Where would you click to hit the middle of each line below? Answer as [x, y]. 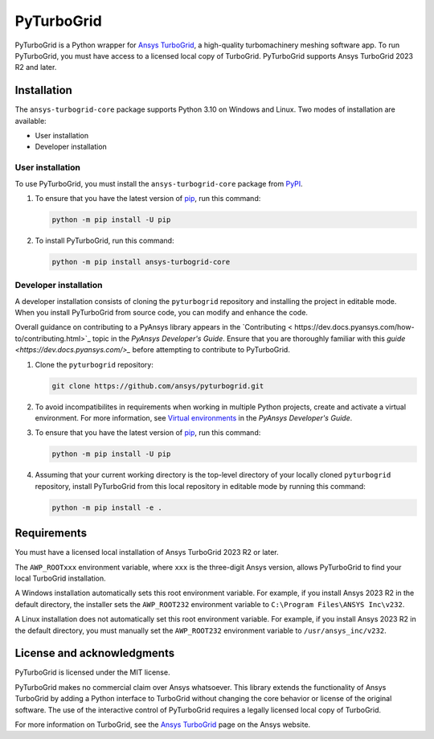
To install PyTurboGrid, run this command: [104, 240]
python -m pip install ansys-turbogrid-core [141, 262]
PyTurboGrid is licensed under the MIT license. [92, 672]
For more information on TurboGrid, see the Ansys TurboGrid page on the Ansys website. [163, 725]
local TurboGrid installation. [60, 578]
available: [31, 121]
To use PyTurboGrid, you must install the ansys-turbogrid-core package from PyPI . [159, 183]
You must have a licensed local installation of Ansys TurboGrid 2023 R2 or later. [147, 552]
